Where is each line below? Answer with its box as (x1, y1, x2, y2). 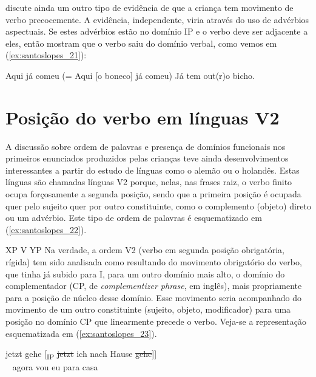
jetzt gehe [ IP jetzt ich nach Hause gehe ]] (5, 347, 157, 361)
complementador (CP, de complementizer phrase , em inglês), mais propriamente (5, 279, 302, 292)
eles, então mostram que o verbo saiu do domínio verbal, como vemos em (5, 36, 277, 49)
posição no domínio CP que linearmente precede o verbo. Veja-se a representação (5, 315, 307, 327)
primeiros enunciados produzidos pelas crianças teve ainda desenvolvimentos (5, 152, 289, 165)
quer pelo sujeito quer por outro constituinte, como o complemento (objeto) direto (5, 199, 311, 212)
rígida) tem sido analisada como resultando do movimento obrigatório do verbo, (5, 256, 302, 268)
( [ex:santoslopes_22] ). (5, 223, 87, 236)
